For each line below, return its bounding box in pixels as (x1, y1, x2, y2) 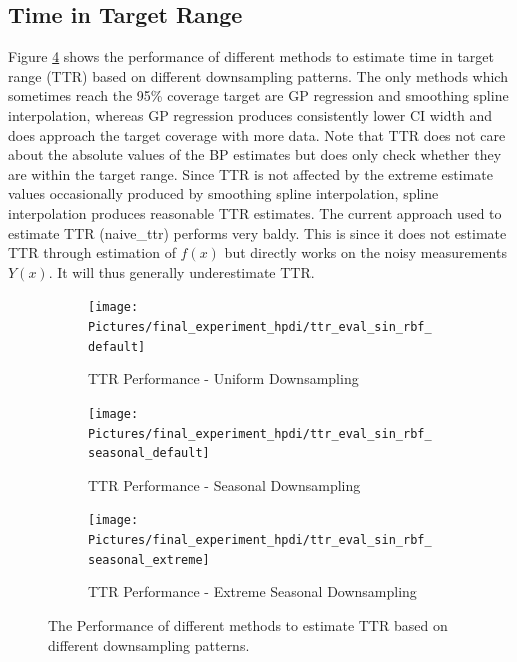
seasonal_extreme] (88, 552, 210, 567)
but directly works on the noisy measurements (224, 242, 507, 263)
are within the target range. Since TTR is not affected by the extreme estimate (8, 163, 493, 184)
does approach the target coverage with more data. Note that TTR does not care (8, 124, 506, 145)
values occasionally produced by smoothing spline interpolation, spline (8, 183, 439, 204)
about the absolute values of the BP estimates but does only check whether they (8, 144, 502, 165)
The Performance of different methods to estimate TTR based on (48, 615, 448, 636)
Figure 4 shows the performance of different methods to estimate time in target (8, 46, 494, 67)
